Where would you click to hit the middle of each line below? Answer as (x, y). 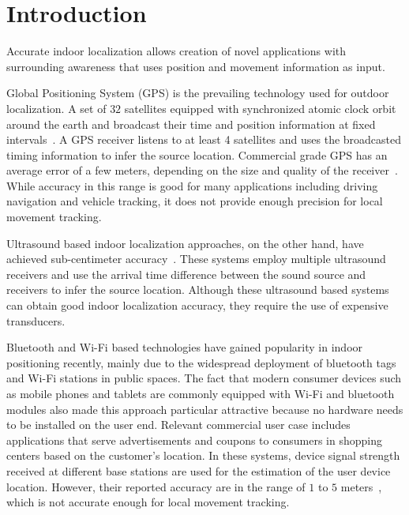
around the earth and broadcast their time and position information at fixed (191, 124)
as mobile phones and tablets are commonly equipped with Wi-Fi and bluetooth (201, 393)
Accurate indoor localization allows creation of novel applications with (176, 51)
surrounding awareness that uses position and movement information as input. (196, 66)
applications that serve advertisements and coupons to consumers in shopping (194, 440)
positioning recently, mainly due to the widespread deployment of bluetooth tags (201, 362)
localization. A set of (56, 108)
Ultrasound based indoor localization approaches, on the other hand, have (185, 243)
